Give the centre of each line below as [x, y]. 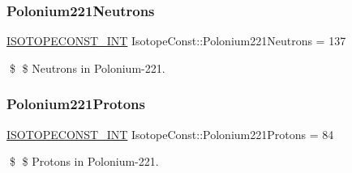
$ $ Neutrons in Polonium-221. [87, 68]
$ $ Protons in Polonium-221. [84, 161]
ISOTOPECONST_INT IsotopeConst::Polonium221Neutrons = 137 [176, 41]
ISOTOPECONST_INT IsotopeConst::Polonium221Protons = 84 [170, 134]
